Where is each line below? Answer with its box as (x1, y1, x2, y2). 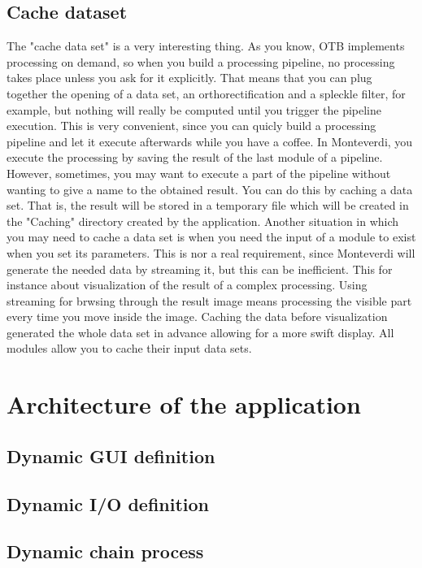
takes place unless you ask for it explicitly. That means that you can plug (7, 69, 372, 86)
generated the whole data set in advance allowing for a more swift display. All (7, 323, 394, 340)
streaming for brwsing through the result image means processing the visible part (7, 292, 412, 309)
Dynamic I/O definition (7, 491, 210, 516)
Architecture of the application (7, 388, 361, 421)
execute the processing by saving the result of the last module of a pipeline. (7, 149, 383, 166)
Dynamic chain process (7, 539, 204, 564)
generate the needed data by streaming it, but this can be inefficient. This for (7, 260, 393, 277)
